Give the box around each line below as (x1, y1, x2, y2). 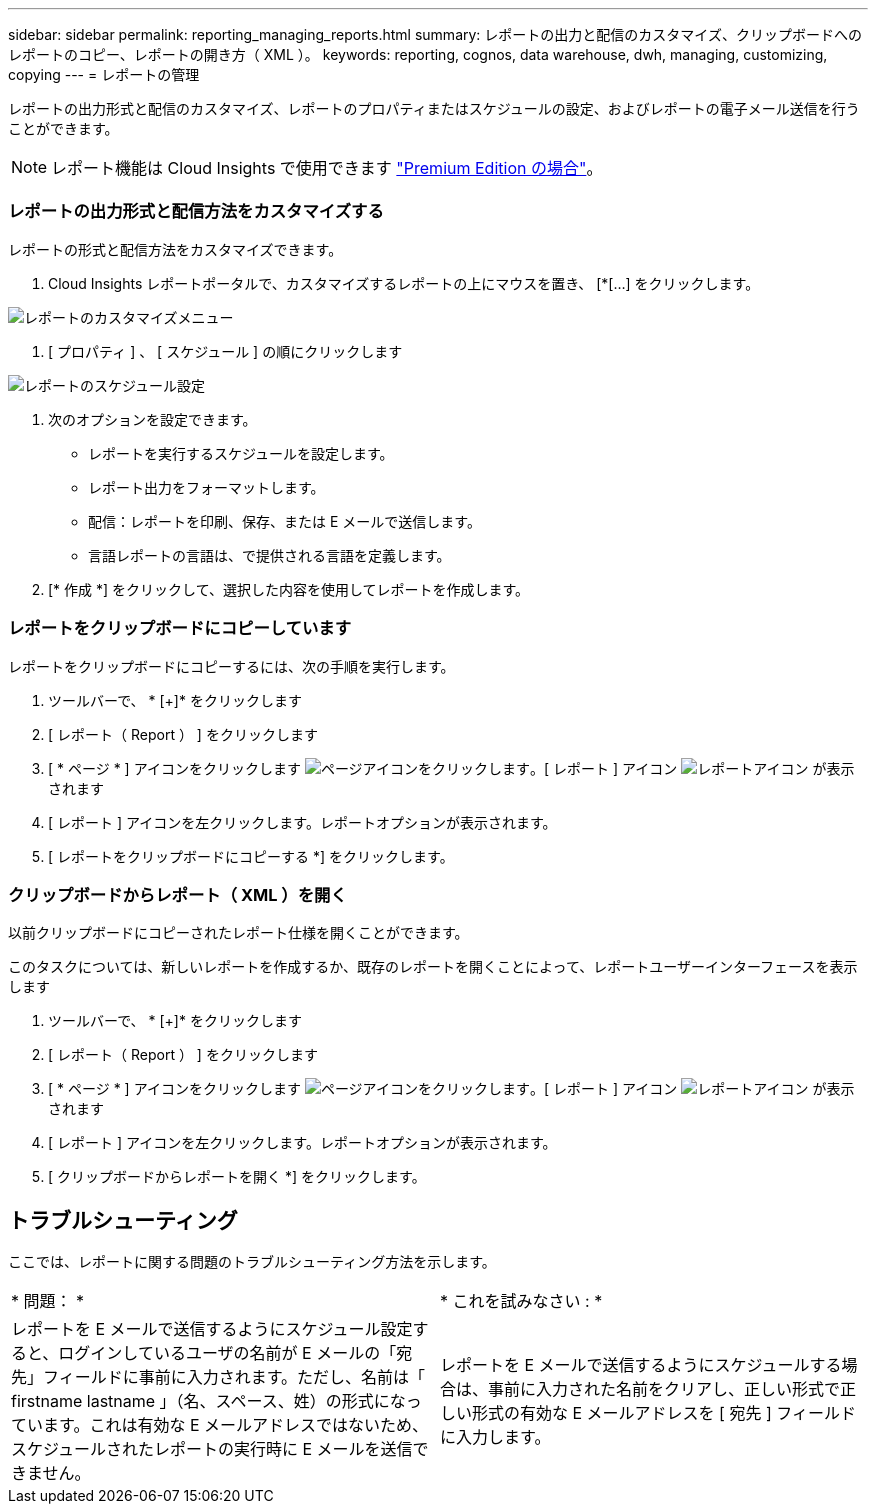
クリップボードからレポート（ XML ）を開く (8, 884, 347, 905)
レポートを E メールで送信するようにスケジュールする (440, 1355, 842, 1376)
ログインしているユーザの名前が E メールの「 (58, 1343, 397, 1364)
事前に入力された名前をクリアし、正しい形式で (488, 1379, 841, 1400)
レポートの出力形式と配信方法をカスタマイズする (8, 201, 384, 222)
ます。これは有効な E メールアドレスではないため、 (43, 1415, 429, 1436)
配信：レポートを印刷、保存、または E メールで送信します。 (88, 512, 481, 530)
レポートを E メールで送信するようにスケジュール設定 (11, 1319, 413, 1340)
